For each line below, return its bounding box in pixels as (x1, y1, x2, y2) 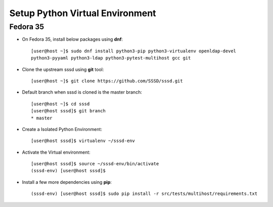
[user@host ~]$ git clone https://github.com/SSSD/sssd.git (31, 78, 183, 84)
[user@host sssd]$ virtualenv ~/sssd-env (31, 138, 135, 144)
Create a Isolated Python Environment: (22, 126, 102, 132)
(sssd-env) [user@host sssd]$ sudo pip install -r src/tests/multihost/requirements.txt (31, 191, 258, 196)
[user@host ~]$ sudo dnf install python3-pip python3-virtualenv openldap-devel (31, 48, 237, 54)
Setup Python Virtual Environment (9, 8, 156, 19)
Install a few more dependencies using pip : (22, 179, 112, 185)
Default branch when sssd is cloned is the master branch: (22, 89, 143, 95)
